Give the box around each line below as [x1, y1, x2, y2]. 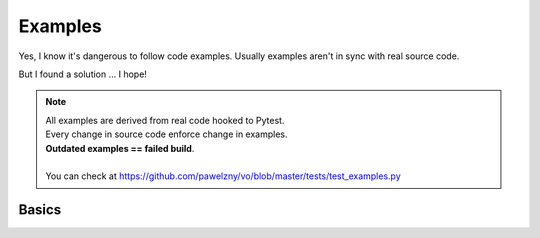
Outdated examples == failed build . [45, 142, 195, 154]
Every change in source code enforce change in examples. [45, 128, 289, 140]
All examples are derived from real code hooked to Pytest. [45, 114, 285, 126]
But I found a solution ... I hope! [18, 68, 147, 80]
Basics [18, 201, 62, 219]
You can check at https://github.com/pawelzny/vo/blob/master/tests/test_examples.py [45, 170, 402, 182]
